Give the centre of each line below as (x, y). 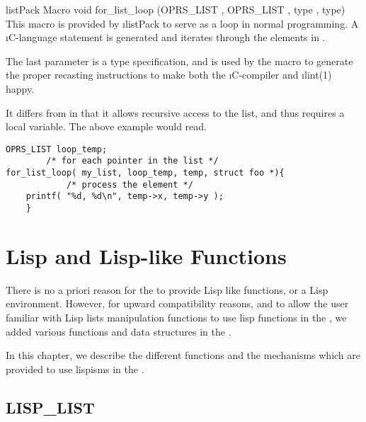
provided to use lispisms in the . (75, 369)
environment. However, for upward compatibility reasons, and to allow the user (177, 303)
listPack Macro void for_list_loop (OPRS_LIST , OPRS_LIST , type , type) (176, 9)
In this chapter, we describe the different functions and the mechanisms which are (183, 355)
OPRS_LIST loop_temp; (57, 149)
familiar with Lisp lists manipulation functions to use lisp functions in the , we (176, 317)
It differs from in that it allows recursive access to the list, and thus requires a (175, 112)
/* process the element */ (130, 184)
